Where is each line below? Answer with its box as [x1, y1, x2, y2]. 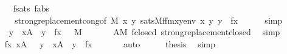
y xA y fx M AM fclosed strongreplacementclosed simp [9, 25, 280, 38]
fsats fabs [13, 2, 50, 14]
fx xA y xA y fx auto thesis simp [4, 37, 216, 50]
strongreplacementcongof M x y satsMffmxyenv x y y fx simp [14, 13, 283, 26]
